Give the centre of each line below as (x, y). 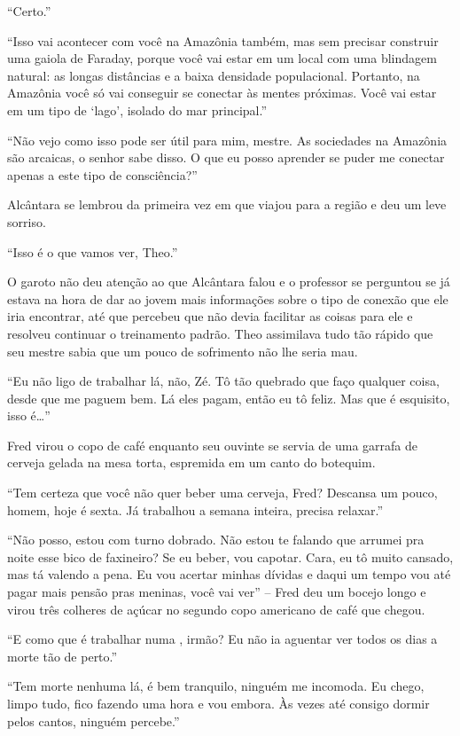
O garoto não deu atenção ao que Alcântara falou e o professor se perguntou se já (229, 282)
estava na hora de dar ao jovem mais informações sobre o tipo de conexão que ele (228, 298)
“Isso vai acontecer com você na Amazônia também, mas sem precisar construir (223, 40)
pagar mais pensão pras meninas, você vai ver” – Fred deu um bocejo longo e (217, 592)
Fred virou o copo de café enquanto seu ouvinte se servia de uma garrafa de (212, 445)
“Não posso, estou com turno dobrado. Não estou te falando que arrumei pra (216, 540)
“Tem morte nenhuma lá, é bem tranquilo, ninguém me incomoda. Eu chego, (216, 686)
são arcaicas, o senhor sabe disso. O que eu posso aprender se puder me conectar (226, 157)
